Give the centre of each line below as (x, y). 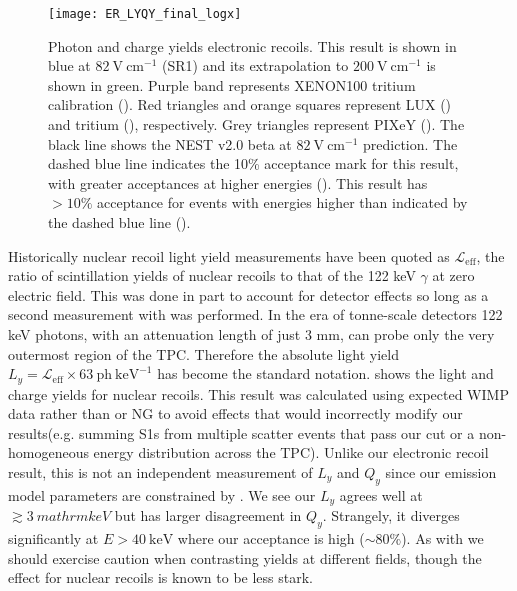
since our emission (441, 471)
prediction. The (410, 143)
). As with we (442, 538)
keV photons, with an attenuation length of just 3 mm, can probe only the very (251, 333)
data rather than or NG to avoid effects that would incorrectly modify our (235, 413)
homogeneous (48, 452)
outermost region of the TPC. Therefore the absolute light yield (203, 353)
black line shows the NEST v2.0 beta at (170, 143)
